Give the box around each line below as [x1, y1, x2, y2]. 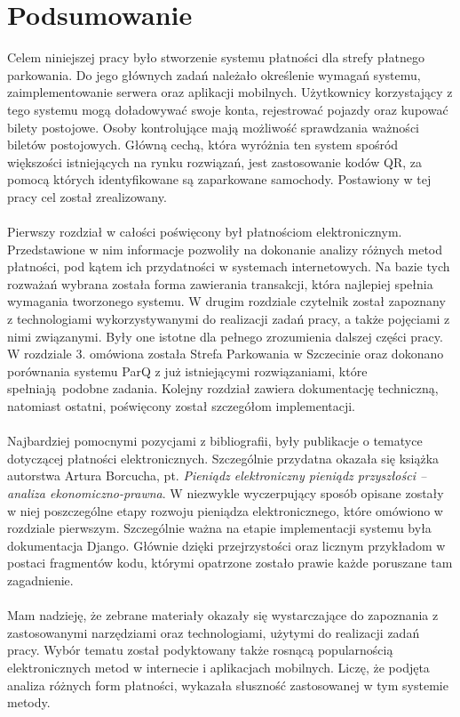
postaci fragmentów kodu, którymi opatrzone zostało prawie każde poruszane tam [7, 553, 453, 572]
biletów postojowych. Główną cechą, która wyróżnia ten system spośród [7, 135, 399, 154]
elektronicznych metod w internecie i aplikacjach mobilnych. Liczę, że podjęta [7, 657, 430, 676]
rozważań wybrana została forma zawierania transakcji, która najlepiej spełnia [7, 274, 433, 293]
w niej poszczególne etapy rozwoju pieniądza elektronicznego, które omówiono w [7, 501, 443, 520]
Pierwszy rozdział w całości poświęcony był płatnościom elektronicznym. [7, 222, 402, 241]
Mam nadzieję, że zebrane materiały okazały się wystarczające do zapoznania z [7, 606, 439, 624]
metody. [7, 693, 51, 712]
